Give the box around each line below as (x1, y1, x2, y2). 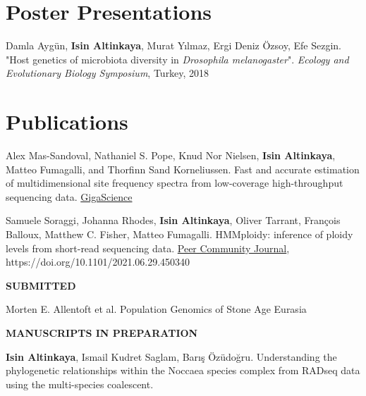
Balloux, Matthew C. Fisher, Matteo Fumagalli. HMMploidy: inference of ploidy (6, 227, 353, 241)
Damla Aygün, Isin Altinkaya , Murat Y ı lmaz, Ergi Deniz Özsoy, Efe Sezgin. (6, 38, 341, 53)
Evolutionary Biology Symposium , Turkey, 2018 (6, 66, 209, 80)
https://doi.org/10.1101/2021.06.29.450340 (6, 254, 190, 269)
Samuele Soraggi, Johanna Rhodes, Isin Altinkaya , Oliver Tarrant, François (6, 213, 341, 228)
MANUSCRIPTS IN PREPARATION (6, 325, 198, 340)
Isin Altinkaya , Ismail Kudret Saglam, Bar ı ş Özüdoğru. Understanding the (6, 349, 337, 364)
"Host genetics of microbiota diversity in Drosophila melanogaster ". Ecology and (6, 51, 349, 66)
